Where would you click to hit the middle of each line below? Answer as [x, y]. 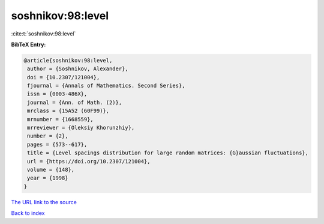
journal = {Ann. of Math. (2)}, [75, 102]
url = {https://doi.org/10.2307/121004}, [89, 161]
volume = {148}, [51, 170]
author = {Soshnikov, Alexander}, [78, 69]
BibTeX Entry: [28, 44]
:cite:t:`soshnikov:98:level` [43, 34]
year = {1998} [48, 178]
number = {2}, [48, 136]
